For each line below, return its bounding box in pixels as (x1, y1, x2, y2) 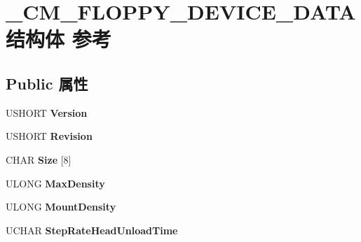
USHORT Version (6, 105, 88, 120)
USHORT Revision (6, 129, 93, 143)
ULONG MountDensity (6, 199, 116, 214)
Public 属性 (6, 72, 88, 94)
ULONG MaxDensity (6, 176, 105, 190)
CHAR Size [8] (6, 152, 71, 166)
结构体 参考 (6, 24, 111, 53)
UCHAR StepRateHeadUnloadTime (6, 222, 178, 237)
